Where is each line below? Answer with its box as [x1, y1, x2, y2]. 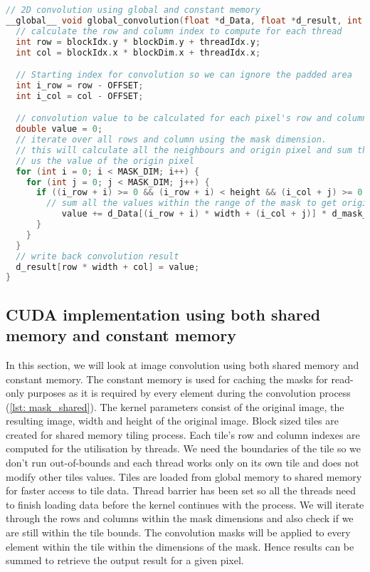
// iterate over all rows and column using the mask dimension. [16, 135, 327, 145]
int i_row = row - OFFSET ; [16, 80, 144, 90]
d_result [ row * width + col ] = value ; [16, 261, 200, 272]
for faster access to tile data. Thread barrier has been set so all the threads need [6, 483, 356, 498]
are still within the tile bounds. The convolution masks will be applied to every [6, 525, 351, 540]
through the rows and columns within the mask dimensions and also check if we [6, 511, 354, 526]
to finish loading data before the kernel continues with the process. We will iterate [6, 496, 364, 511]
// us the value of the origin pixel [16, 155, 194, 166]
